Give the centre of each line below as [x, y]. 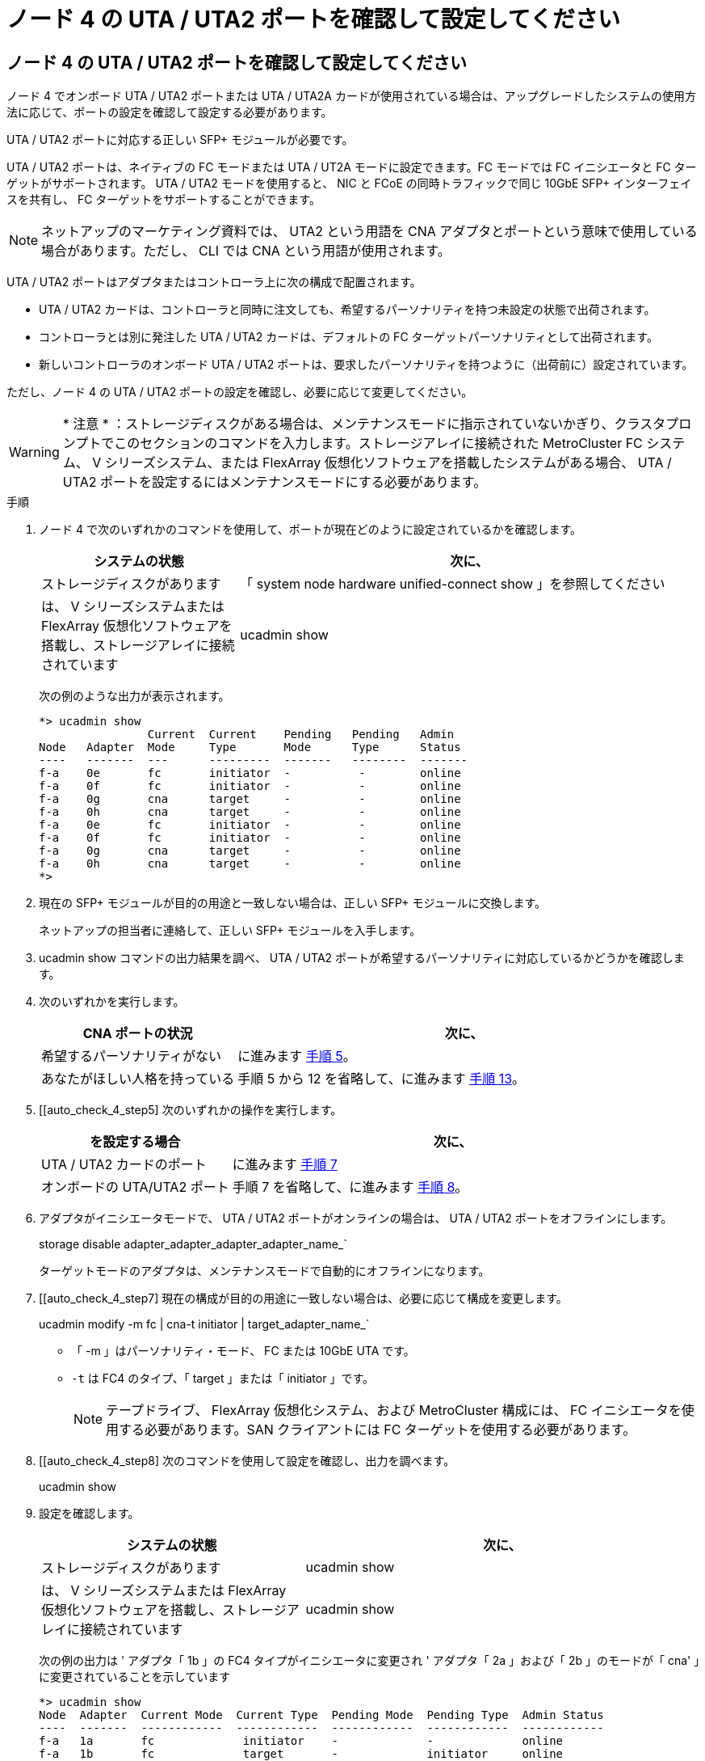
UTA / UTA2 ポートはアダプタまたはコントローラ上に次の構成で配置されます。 [214, 282]
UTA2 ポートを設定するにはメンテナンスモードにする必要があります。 [275, 482]
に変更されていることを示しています [135, 1677]
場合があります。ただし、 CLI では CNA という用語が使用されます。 [246, 251]
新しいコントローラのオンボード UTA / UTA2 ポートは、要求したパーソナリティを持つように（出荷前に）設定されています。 [366, 365]
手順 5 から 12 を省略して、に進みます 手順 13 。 [382, 1079]
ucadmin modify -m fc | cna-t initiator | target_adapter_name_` [204, 1324]
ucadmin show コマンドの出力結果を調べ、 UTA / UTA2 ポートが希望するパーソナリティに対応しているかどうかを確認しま [362, 958]
